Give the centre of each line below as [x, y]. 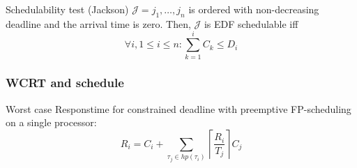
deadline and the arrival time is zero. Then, [98, 23]
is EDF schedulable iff [251, 23]
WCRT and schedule [65, 83]
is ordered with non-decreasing [254, 9]
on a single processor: [51, 122]
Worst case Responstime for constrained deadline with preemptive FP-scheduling [178, 108]
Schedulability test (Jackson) [67, 9]
